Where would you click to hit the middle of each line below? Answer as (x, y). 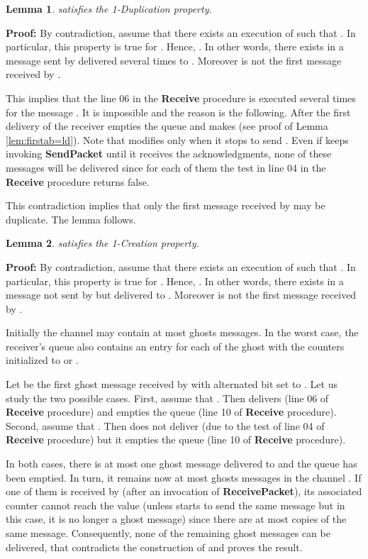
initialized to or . (42, 360)
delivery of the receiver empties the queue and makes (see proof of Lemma (167, 126)
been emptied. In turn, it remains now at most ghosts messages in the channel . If (184, 477)
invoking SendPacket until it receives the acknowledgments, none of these (169, 154)
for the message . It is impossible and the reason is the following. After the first (178, 112)
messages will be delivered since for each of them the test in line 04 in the (166, 167)
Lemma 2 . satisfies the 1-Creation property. (102, 243)
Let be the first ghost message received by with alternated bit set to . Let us (172, 384)
